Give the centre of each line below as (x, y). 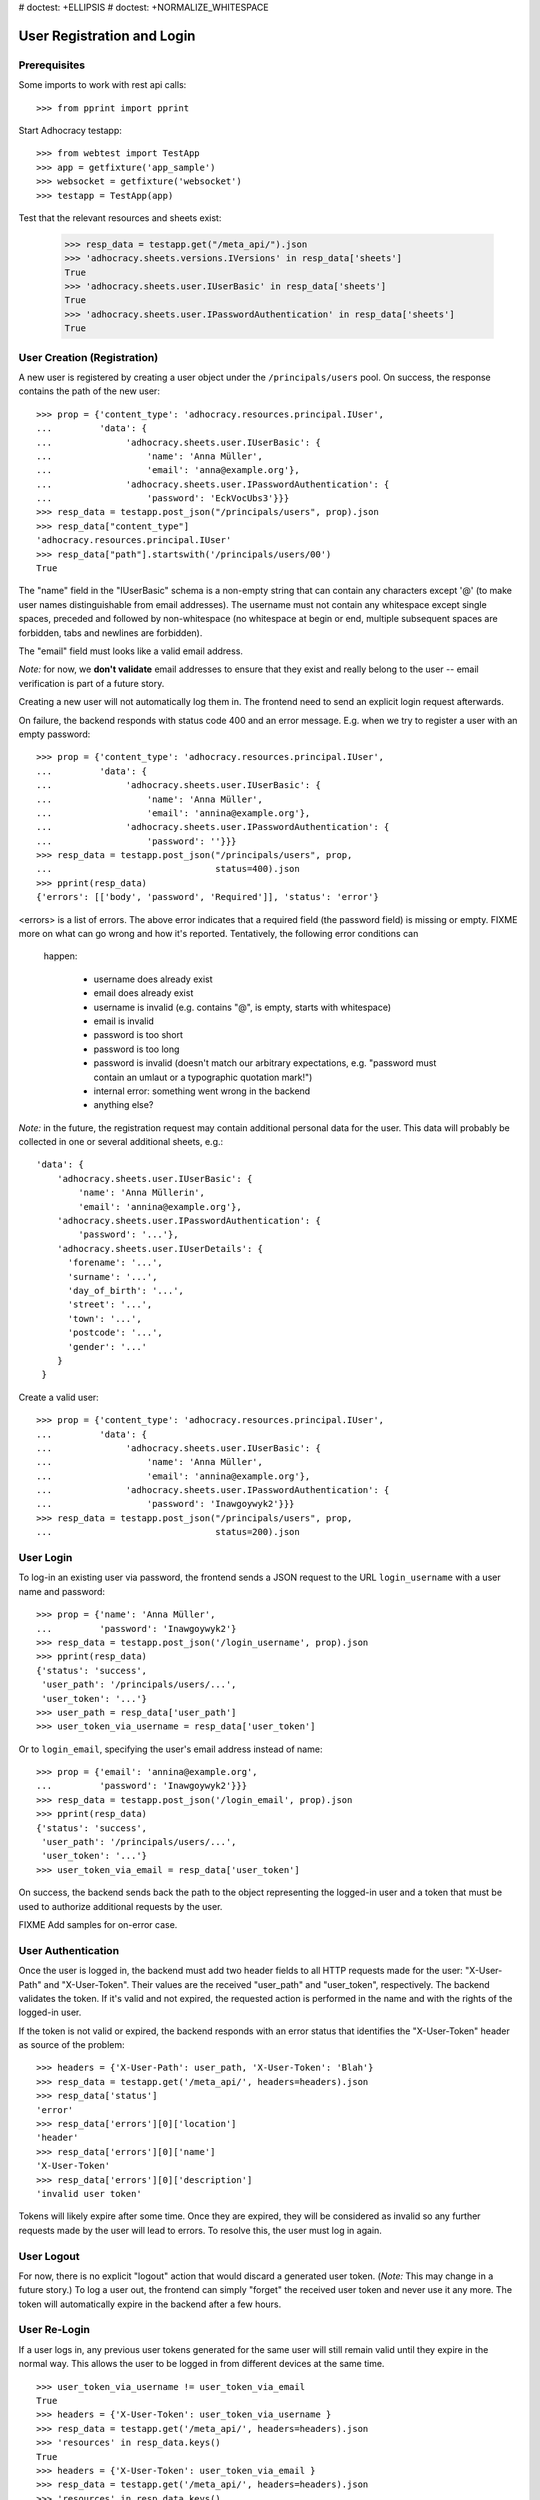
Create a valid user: (58, 1397)
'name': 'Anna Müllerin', (141, 1193)
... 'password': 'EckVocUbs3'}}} (163, 498)
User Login (45, 1558)
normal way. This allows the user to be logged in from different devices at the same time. (201, 2364)
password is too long (136, 1049)
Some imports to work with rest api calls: (102, 85)
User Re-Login (54, 2330)
